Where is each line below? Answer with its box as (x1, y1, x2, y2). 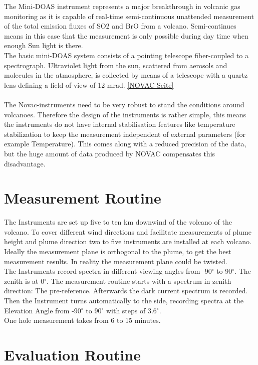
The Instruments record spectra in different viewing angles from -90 (4, 266, 212, 276)
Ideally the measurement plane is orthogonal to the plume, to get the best (4, 246, 231, 256)
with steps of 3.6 (106, 305, 157, 315)
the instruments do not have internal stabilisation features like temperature (4, 119, 235, 129)
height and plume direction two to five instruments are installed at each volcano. (4, 236, 251, 247)
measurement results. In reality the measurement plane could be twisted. (4, 256, 227, 266)
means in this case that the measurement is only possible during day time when (4, 30, 248, 41)
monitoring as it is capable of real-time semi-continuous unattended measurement (4, 11, 254, 21)
